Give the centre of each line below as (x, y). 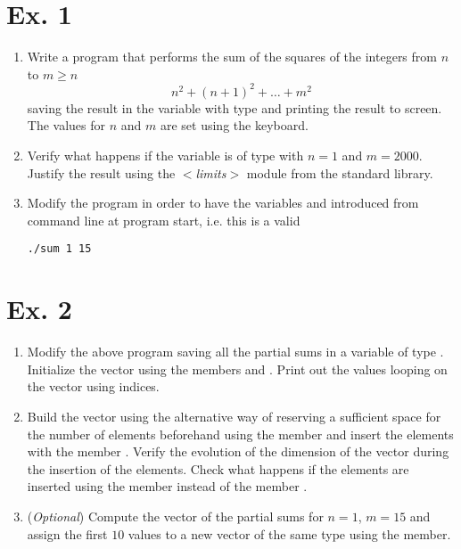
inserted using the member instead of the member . (167, 486)
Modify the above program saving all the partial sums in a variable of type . (235, 352)
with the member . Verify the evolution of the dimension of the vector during (238, 451)
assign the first (67, 533)
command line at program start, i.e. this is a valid (164, 220)
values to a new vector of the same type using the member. (289, 533)
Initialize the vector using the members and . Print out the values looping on (237, 369)
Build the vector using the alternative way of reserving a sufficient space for (234, 416)
